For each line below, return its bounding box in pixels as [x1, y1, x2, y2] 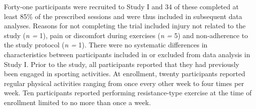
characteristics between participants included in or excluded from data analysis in [4, 49, 250, 59]
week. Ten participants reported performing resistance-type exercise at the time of [4, 87, 252, 98]
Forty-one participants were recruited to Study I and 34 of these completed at [4, 1, 239, 11]
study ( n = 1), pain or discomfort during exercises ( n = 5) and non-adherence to [4, 30, 248, 40]
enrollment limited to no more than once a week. [4, 97, 151, 107]
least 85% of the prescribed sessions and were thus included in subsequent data [4, 11, 242, 21]
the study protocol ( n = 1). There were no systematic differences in [4, 40, 208, 50]
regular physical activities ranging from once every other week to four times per [4, 78, 244, 88]
